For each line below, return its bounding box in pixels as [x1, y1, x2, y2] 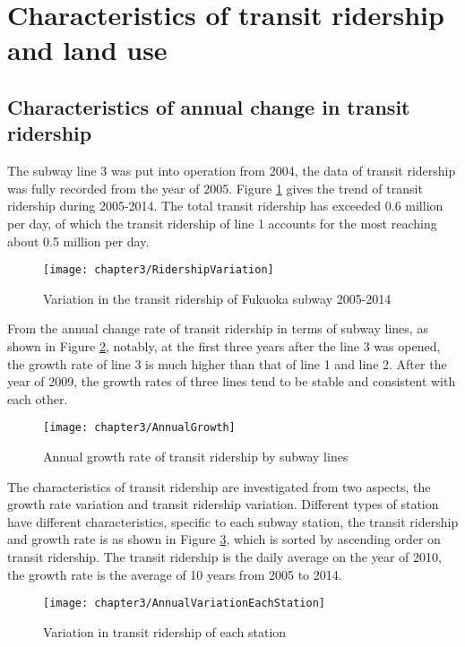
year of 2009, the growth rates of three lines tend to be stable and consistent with [7, 372, 456, 391]
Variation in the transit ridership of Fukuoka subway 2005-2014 [43, 289, 392, 307]
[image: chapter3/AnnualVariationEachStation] [43, 597, 325, 610]
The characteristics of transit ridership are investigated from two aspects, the [7, 477, 431, 496]
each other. [7, 389, 68, 408]
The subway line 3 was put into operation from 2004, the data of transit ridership [7, 161, 456, 180]
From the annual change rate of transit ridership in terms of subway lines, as [7, 319, 428, 338]
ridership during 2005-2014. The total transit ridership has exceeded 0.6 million [7, 196, 443, 215]
